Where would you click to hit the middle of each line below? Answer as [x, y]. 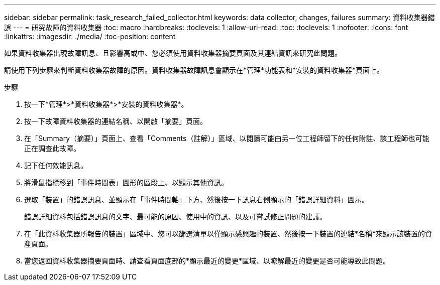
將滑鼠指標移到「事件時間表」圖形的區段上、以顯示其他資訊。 [126, 182]
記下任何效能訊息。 [56, 165]
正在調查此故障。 [52, 148]
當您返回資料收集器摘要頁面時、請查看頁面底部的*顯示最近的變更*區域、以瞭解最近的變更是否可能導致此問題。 [207, 261]
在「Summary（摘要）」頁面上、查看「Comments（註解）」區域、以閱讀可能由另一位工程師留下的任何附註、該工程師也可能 [227, 138]
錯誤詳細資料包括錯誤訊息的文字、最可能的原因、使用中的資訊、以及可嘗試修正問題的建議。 [175, 217]
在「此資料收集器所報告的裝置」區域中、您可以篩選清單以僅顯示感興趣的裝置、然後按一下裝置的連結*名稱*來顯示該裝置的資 [228, 234]
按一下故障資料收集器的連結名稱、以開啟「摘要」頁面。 [116, 121]
